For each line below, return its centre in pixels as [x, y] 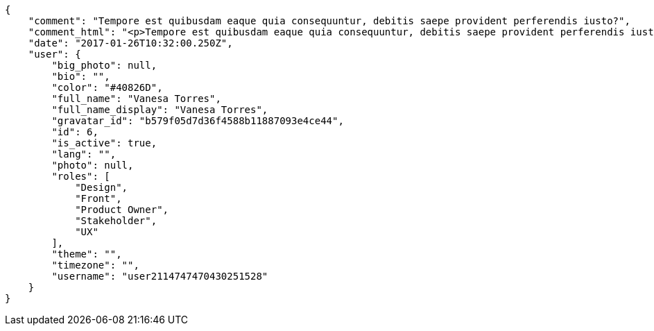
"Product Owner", [122, 210]
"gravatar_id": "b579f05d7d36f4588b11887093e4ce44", [198, 121]
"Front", [98, 198]
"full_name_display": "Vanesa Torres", [160, 110]
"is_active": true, [104, 143]
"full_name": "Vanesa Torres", [136, 99]
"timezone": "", [95, 265]
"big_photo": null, [104, 65]
